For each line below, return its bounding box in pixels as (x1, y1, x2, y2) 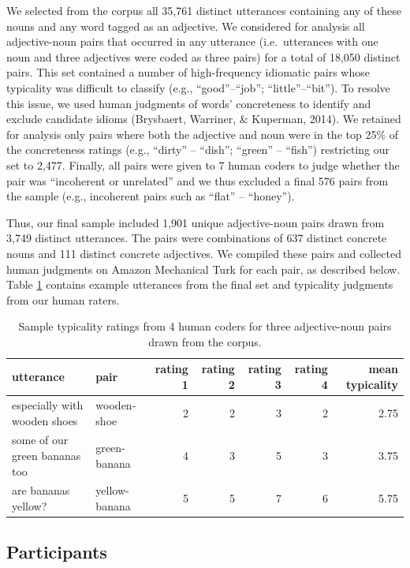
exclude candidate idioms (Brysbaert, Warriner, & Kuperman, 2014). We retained (6, 110, 401, 127)
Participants (6, 540, 107, 564)
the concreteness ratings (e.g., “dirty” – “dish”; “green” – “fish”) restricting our (6, 141, 390, 158)
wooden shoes (12, 412, 78, 428)
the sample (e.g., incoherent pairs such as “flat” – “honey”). (6, 188, 295, 204)
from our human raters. (6, 291, 120, 308)
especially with (12, 396, 84, 413)
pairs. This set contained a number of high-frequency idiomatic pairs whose (6, 64, 370, 80)
